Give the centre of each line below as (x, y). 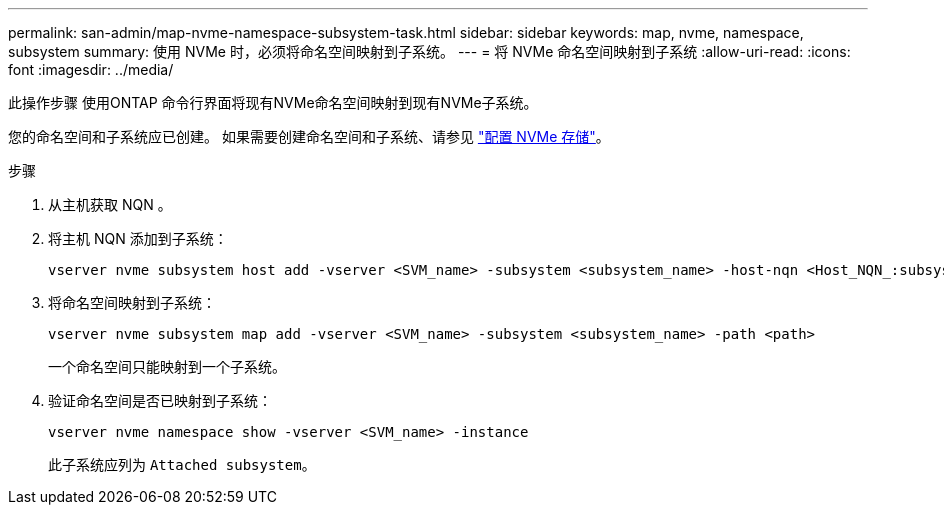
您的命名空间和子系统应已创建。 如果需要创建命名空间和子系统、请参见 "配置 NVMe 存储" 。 (309, 136)
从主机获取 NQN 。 (110, 204)
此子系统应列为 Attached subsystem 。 (182, 464)
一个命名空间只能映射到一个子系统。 (167, 366)
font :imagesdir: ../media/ (91, 69)
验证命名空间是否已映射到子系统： (160, 400)
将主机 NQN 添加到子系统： (138, 238)
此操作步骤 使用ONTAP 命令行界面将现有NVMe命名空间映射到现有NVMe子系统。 (273, 102)
